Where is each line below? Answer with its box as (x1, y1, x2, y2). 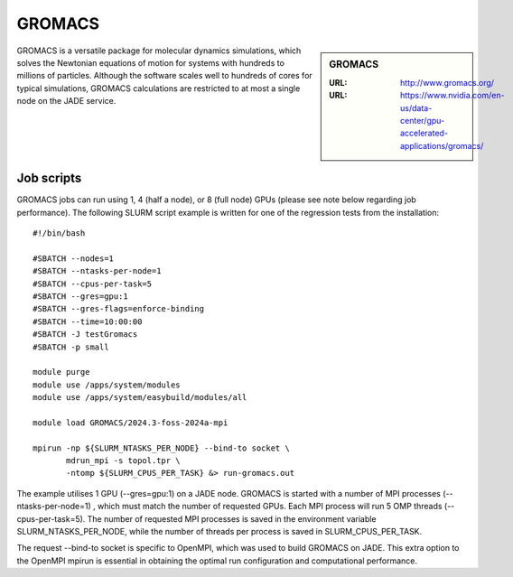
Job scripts (16, 171, 82, 186)
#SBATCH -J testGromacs (33, 330, 138, 340)
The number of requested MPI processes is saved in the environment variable (87, 513, 377, 524)
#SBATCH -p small (33, 341, 109, 352)
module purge (33, 367, 90, 377)
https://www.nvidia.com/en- (400, 90, 505, 101)
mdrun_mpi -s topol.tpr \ (66, 456, 181, 466)
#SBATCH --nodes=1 (33, 253, 115, 264)
